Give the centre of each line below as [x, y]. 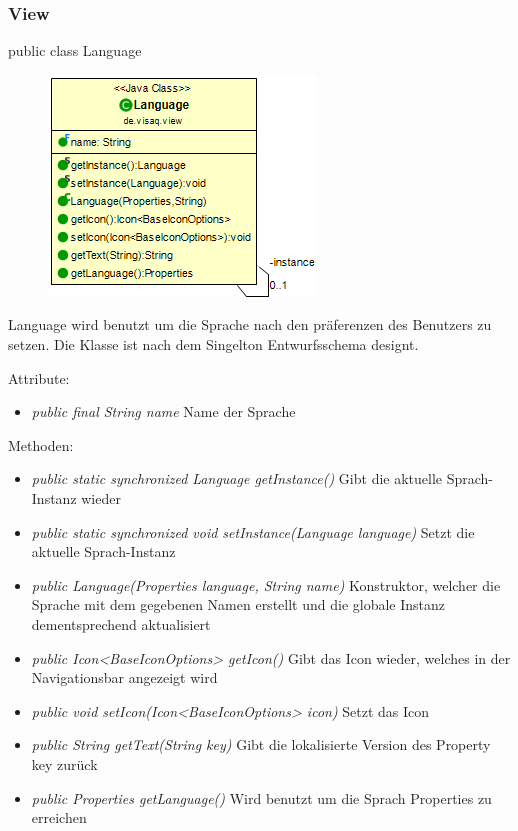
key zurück [64, 763]
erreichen [59, 817]
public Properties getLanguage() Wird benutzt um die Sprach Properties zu [261, 797]
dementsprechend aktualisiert [121, 623]
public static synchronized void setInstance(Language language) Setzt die [253, 531]
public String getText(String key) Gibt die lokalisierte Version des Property [261, 744]
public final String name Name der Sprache [163, 411]
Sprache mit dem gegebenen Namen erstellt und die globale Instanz [238, 604]
